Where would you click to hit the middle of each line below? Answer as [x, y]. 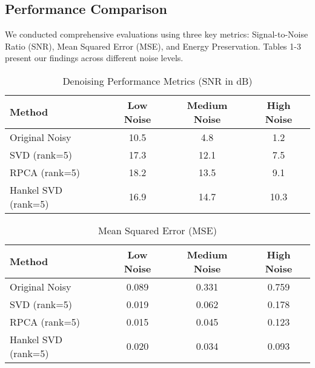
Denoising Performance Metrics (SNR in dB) [157, 80]
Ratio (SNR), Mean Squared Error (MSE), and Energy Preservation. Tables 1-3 [153, 46]
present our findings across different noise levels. [94, 58]
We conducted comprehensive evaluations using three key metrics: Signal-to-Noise [157, 34]
